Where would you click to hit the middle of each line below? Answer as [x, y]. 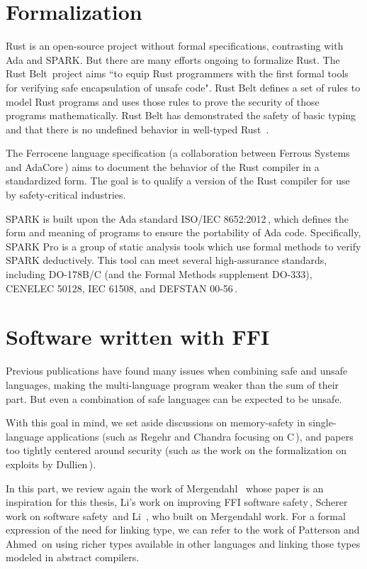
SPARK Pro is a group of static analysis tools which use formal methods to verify [183, 246]
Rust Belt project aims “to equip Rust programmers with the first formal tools [177, 73]
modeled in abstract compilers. [73, 557]
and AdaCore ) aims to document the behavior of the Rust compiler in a [163, 166]
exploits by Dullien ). [51, 464]
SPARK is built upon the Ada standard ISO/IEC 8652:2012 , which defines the [177, 218]
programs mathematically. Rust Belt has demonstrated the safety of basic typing [181, 115]
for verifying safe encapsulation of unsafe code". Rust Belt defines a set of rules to [183, 87]
